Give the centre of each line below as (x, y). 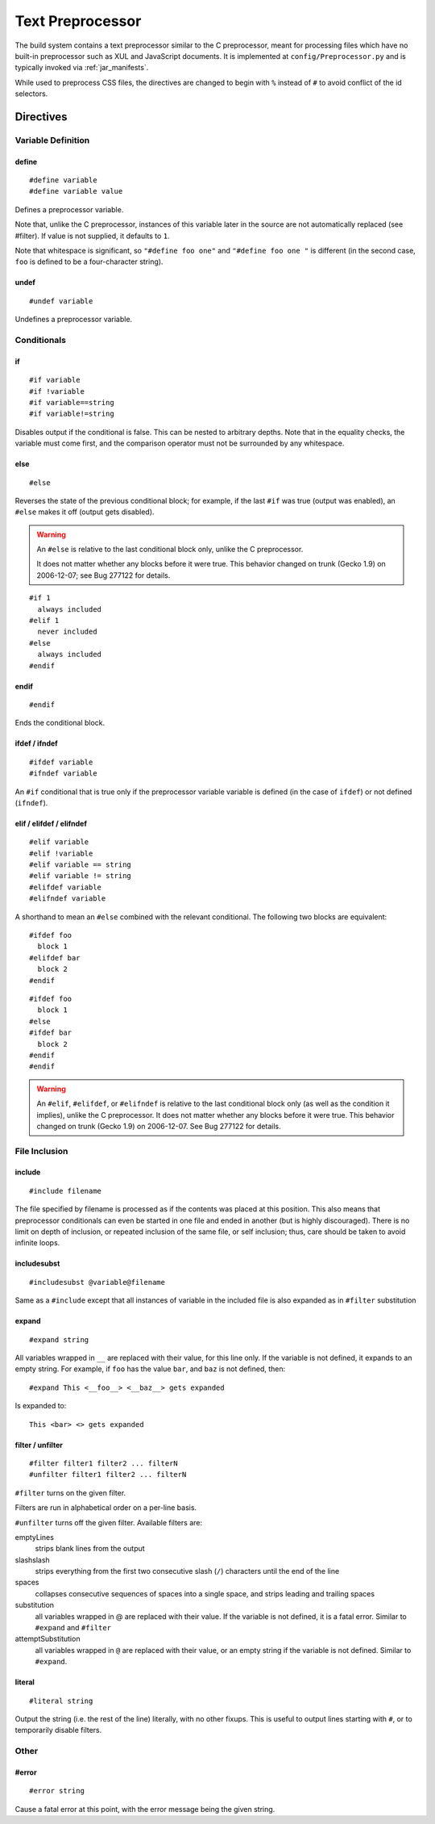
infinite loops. (37, 1243)
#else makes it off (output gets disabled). (85, 512)
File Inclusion (41, 1151)
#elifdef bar (55, 958)
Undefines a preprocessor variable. (74, 320)
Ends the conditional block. (60, 723)
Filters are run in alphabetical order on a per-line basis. (106, 1508)
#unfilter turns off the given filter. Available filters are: (109, 1522)
